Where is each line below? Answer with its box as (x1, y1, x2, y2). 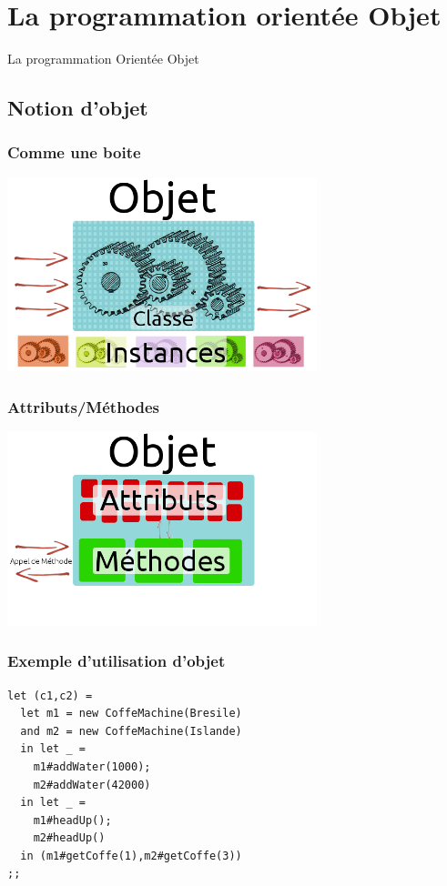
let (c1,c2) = (7, 689, 93, 702)
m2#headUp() (33, 831, 106, 845)
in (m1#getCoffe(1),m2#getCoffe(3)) (20, 849, 242, 862)
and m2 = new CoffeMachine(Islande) (20, 724, 242, 738)
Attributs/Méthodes (7, 395, 160, 418)
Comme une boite (7, 141, 141, 164)
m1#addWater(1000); (33, 760, 151, 773)
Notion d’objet (7, 94, 148, 122)
